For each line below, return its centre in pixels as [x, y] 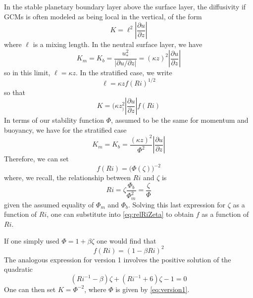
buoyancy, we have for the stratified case [65, 129]
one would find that [126, 240]
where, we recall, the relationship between [68, 177]
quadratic [19, 269]
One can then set [30, 289]
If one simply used [32, 240]
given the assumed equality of [49, 204]
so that [15, 92]
